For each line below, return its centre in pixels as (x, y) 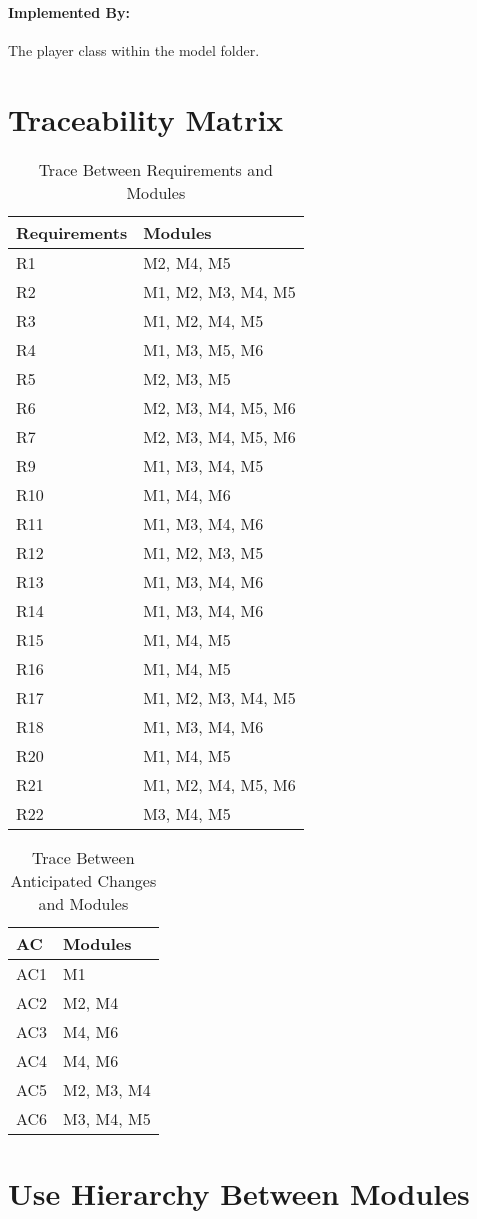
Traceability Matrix (146, 118)
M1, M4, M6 (187, 494)
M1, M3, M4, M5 (203, 465)
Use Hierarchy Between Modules (239, 1192)
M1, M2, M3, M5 (203, 552)
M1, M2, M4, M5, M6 (219, 784)
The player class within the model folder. (134, 49)
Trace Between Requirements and (155, 169)
